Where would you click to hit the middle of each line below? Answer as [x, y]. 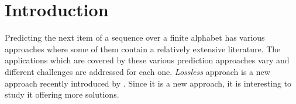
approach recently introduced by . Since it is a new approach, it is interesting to [148, 83]
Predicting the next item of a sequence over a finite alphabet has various [135, 37]
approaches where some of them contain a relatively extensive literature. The [143, 49]
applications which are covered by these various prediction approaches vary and [147, 60]
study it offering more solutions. [62, 94]
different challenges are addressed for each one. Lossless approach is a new [137, 71]
